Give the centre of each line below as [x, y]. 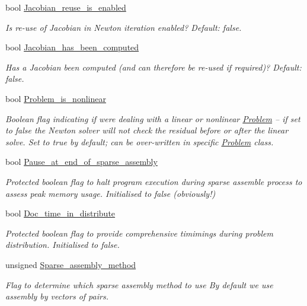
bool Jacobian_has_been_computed [72, 47]
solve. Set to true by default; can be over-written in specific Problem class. [140, 141]
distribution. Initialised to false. [63, 245]
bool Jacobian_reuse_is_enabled [66, 7]
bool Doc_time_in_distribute [60, 213]
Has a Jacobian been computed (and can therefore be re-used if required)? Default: [153, 67]
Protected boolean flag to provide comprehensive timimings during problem [139, 233]
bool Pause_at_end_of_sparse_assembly [81, 162]
